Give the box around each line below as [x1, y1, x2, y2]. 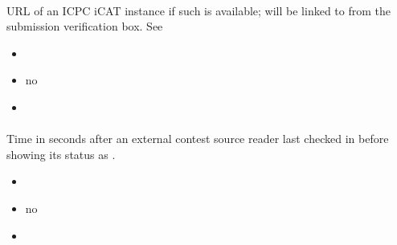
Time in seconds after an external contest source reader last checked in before [6, 130, 389, 147]
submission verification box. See [6, 18, 163, 35]
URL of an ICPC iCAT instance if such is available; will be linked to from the [6, 2, 391, 18]
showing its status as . [6, 145, 116, 162]
